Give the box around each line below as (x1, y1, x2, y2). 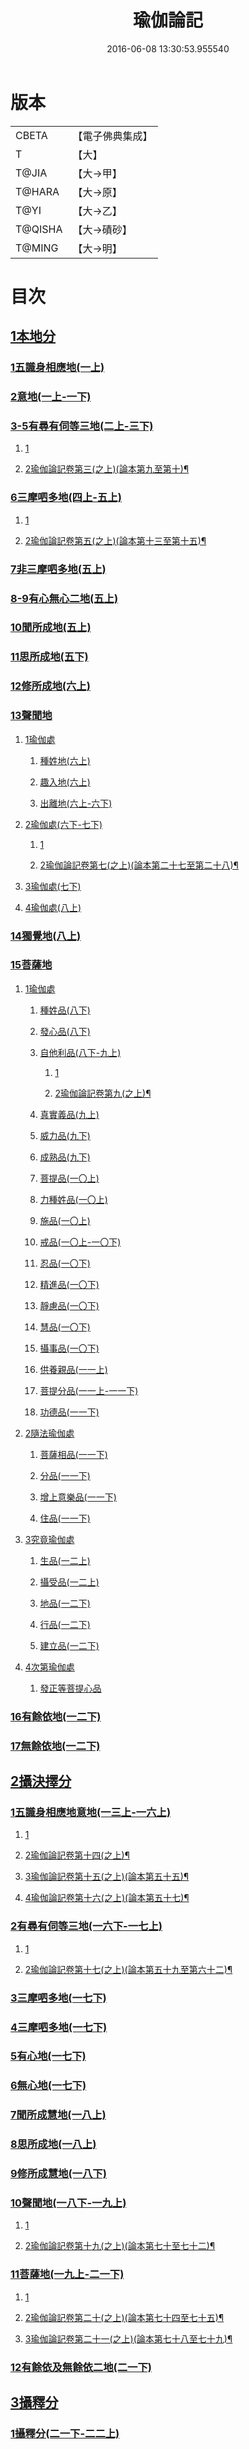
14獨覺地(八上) (10, 929, 82, 943)
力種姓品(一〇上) (39, 1193, 108, 1205)
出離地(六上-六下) (39, 797, 113, 809)
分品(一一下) (39, 1469, 91, 1481)
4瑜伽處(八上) (24, 901, 82, 913)
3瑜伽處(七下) (24, 880, 82, 892)
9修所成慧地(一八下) (10, 2167, 107, 2181)
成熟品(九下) (39, 1151, 91, 1163)
